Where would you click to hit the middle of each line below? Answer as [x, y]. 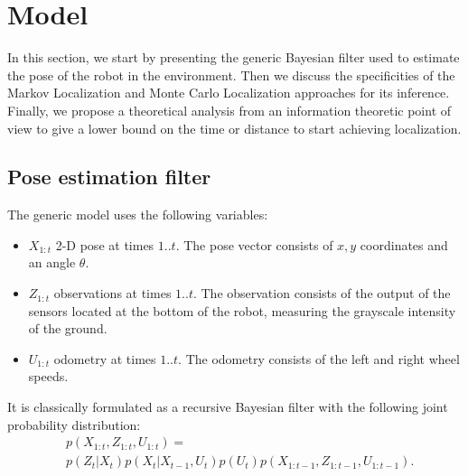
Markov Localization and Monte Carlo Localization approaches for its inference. [229, 93]
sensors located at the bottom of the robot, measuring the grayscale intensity [242, 310]
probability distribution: [74, 424]
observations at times [112, 293]
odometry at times [105, 358]
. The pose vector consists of [254, 244]
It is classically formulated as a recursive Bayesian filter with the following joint [228, 407]
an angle [52, 262]
